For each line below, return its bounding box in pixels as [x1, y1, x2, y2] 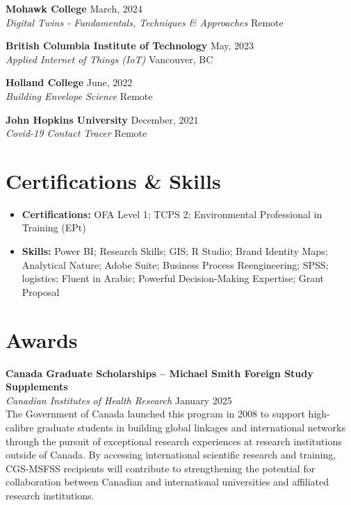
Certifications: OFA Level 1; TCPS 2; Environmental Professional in [22, 206, 323, 221]
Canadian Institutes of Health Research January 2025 [6, 392, 232, 407]
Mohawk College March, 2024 [6, 1, 142, 15]
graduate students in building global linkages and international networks [37, 420, 345, 434]
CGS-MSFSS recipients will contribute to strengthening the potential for [6, 461, 316, 475]
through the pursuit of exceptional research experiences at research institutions [6, 433, 342, 448]
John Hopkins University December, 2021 [6, 112, 199, 126]
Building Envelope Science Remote [6, 88, 153, 103]
